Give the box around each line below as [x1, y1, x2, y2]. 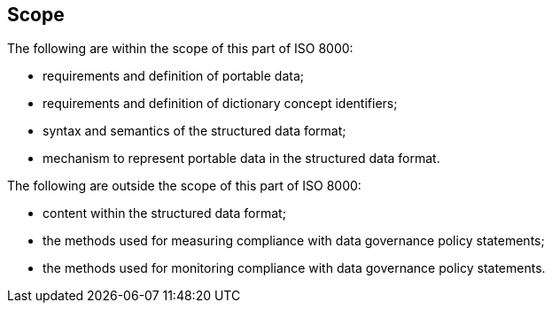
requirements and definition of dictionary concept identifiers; [43, 96, 398, 112]
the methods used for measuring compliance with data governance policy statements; [43, 233, 545, 249]
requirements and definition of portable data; [43, 68, 305, 84]
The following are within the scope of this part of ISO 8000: [7, 41, 354, 57]
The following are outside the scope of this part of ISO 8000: [7, 178, 362, 194]
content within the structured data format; [43, 205, 286, 221]
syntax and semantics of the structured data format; [43, 123, 346, 139]
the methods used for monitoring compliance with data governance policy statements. [43, 260, 546, 276]
